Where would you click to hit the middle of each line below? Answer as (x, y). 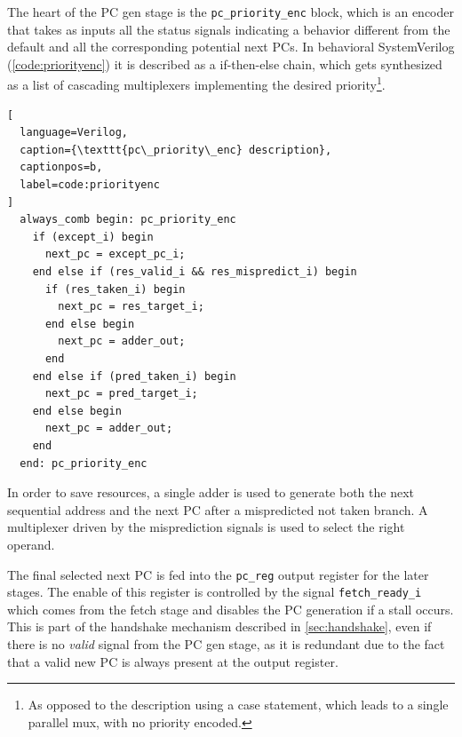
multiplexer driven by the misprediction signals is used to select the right (206, 527)
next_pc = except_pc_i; (115, 254)
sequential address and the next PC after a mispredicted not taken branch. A (218, 509)
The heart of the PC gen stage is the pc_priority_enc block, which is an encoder (231, 12)
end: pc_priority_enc (84, 463)
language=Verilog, (74, 133)
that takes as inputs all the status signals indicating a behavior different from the (229, 29)
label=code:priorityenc (90, 185)
